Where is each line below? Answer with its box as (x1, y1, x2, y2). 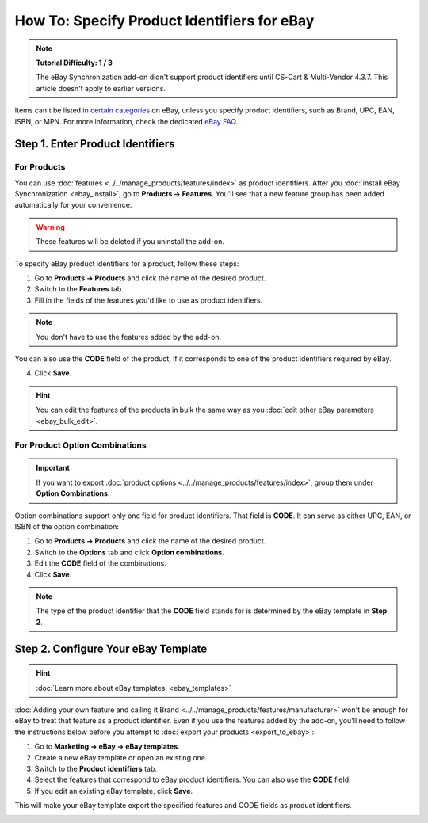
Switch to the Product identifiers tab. (34, 764, 158, 773)
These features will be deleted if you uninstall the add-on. (36, 237, 225, 246)
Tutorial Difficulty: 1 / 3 (36, 58, 113, 67)
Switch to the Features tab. (34, 284, 124, 294)
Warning (36, 222, 65, 231)
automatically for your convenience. (14, 200, 132, 210)
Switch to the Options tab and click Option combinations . (34, 547, 225, 557)
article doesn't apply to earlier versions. (36, 83, 166, 93)
